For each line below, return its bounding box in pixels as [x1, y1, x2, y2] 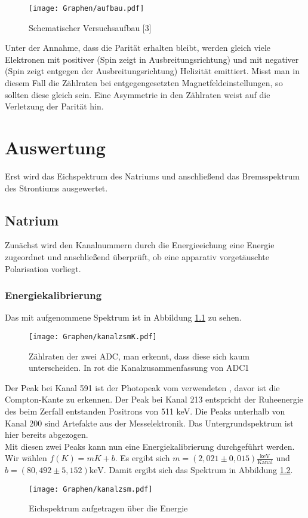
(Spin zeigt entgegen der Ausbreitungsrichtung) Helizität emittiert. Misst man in [5, 65, 300, 77]
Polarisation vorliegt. [5, 262, 81, 275]
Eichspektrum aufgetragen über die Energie [29, 502, 188, 514]
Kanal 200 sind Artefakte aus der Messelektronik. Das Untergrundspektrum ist [5, 416, 294, 429]
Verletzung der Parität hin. [5, 100, 104, 112]
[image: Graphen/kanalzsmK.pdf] [29, 332, 157, 341]
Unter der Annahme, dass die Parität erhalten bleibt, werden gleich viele [5, 41, 271, 54]
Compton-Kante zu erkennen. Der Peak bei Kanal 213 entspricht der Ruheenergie [5, 393, 303, 406]
